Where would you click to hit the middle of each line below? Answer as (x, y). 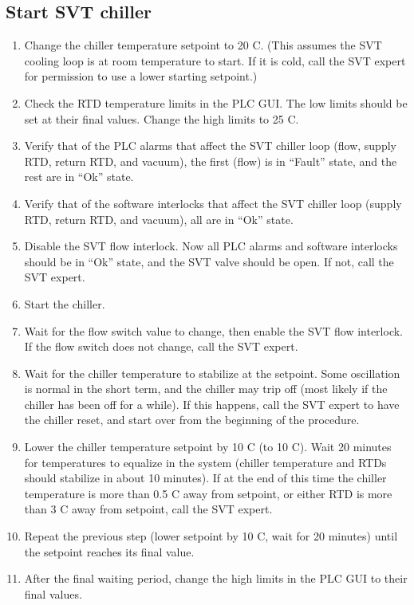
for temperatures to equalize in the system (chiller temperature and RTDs (205, 462)
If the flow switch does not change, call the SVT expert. (161, 346)
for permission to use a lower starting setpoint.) (141, 76)
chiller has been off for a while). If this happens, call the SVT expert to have (212, 404)
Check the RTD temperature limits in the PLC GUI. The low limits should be (216, 102)
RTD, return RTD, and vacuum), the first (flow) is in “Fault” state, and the (211, 161)
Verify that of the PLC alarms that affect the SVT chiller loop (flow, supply (210, 145)
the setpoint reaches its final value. (109, 551)
